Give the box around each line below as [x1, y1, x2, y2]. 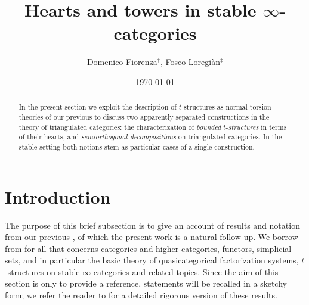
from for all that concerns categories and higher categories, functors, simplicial [5, 242, 292, 254]
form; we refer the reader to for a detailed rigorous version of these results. [5, 289, 277, 301]
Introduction [5, 184, 111, 208]
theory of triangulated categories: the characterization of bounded [18, 122, 221, 132]
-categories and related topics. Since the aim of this [91, 265, 279, 278]
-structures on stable [5, 265, 80, 278]
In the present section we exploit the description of [18, 102, 177, 112]
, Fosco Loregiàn [160, 55, 220, 68]
